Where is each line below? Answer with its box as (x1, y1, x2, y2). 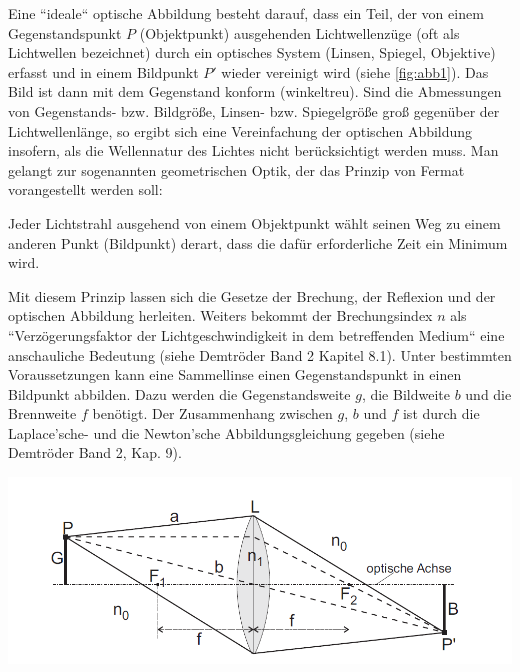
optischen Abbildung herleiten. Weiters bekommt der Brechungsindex (8, 305, 433, 326)
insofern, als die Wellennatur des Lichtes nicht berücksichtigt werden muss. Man (8, 140, 499, 161)
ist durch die (402, 403, 480, 424)
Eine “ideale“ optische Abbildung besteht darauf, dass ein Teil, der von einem (8, 3, 484, 23)
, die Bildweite (361, 383, 450, 404)
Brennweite (8, 403, 77, 424)
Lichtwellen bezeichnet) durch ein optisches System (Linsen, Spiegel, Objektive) (8, 42, 496, 63)
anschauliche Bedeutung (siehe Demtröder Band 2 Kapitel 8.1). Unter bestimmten (8, 344, 512, 365)
